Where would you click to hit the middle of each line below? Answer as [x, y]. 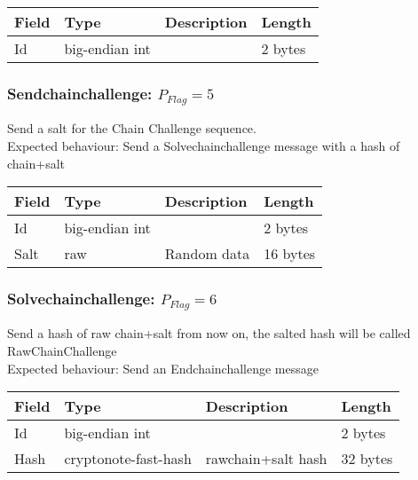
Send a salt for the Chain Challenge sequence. [132, 128]
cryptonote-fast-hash [128, 459]
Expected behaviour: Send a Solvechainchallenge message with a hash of [204, 145]
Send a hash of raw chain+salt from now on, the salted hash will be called [209, 333]
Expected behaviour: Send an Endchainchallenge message [163, 368]
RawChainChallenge [62, 351]
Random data [207, 254]
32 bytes [367, 459]
